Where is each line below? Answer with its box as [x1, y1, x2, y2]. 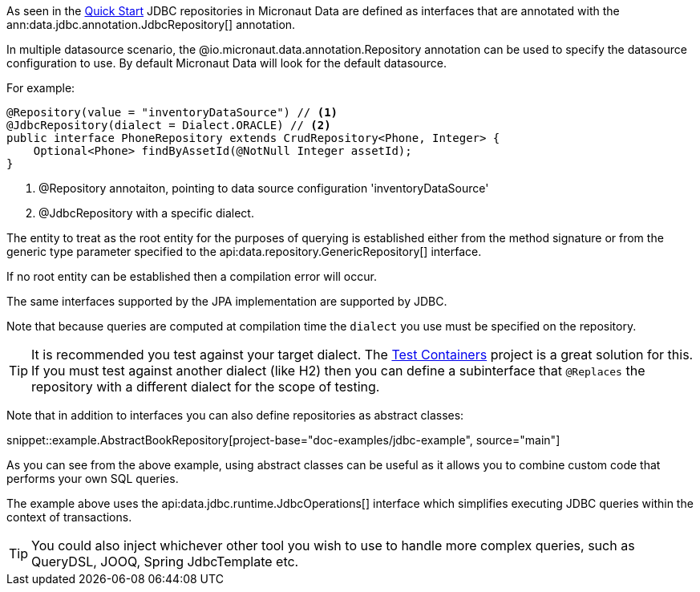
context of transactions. [6, 510, 132, 524]
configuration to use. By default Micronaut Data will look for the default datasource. [6, 56, 447, 70]
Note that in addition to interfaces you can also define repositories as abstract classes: [6, 408, 464, 422]
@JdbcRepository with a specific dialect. [38, 206, 254, 220]
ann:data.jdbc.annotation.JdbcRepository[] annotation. [6, 18, 296, 31]
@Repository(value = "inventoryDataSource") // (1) [6, 106, 338, 119]
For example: [6, 81, 75, 95]
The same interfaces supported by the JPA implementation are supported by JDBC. [6, 294, 447, 308]
